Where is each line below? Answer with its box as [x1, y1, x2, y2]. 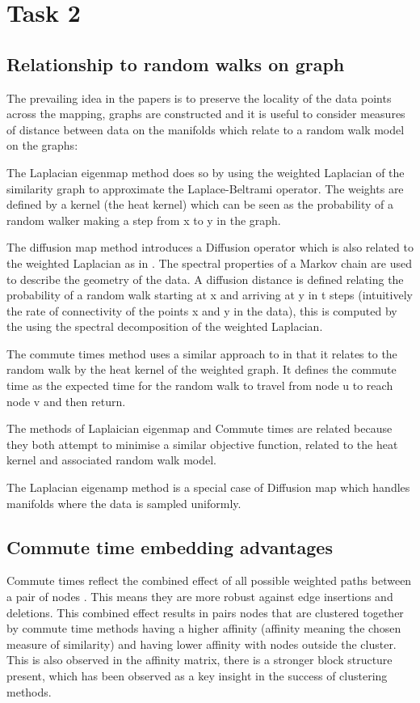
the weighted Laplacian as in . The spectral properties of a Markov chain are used [6, 254, 412, 271]
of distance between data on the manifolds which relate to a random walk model [6, 121, 405, 138]
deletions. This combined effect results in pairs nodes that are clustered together [6, 603, 404, 620]
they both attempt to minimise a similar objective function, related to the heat [6, 435, 398, 452]
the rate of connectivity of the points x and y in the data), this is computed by [6, 302, 397, 319]
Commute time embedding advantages [6, 534, 333, 559]
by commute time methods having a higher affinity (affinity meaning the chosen [6, 620, 401, 637]
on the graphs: [6, 137, 78, 154]
